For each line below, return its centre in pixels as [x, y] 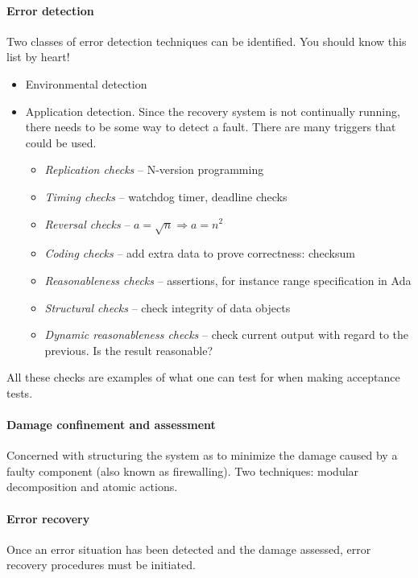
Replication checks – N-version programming [154, 169]
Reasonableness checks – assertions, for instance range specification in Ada [228, 280]
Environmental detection [86, 83]
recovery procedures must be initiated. [101, 565]
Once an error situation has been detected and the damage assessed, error [189, 549]
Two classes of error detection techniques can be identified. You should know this [207, 41]
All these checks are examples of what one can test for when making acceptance [203, 377]
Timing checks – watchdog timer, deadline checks [166, 196]
